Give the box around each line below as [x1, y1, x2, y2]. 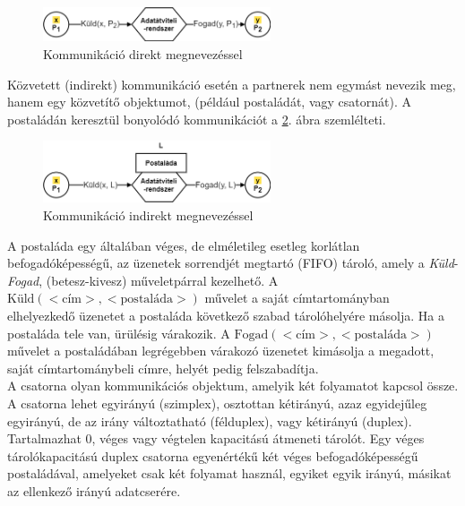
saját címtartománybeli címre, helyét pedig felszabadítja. [7, 358, 319, 377]
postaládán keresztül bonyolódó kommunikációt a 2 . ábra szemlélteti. [7, 109, 386, 128]
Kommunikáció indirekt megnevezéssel [43, 206, 254, 225]
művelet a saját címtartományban [204, 288, 390, 307]
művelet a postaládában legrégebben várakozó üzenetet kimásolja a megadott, [7, 341, 435, 360]
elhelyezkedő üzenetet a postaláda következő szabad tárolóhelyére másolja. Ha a [7, 306, 444, 324]
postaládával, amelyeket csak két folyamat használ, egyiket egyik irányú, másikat [7, 464, 452, 483]
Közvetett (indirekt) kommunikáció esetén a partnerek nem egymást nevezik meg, [7, 74, 456, 93]
